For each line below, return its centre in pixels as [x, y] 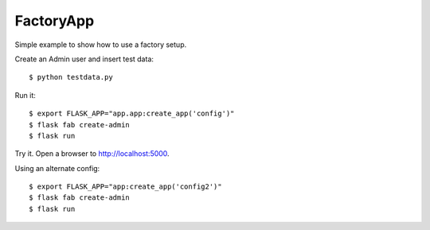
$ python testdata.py [71, 77]
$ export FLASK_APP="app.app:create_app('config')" [132, 114]
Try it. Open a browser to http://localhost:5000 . [92, 154]
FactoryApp [55, 21]
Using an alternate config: [57, 168]
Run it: [25, 95]
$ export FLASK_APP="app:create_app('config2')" [125, 187]
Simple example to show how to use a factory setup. [101, 45]
